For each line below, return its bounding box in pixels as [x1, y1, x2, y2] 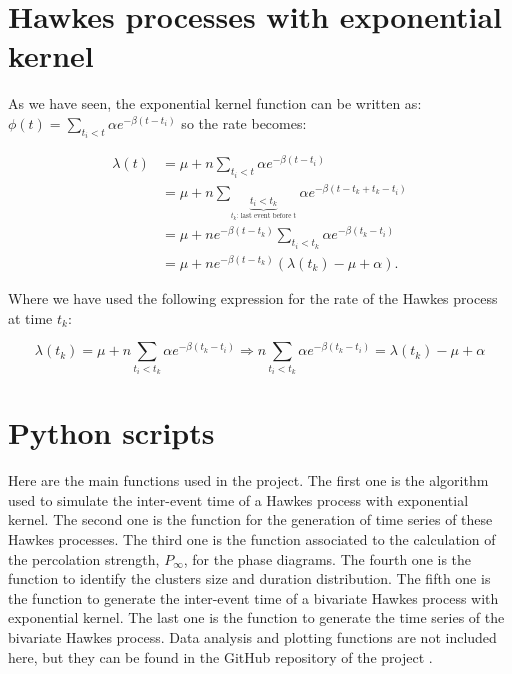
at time [8, 307, 53, 328]
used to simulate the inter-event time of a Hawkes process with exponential [8, 489, 469, 510]
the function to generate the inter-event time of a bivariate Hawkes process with [8, 587, 499, 608]
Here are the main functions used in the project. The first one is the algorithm [8, 470, 489, 491]
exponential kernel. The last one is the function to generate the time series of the [8, 607, 505, 628]
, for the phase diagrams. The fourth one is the [183, 548, 472, 569]
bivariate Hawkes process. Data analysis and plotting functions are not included [8, 627, 497, 648]
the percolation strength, [8, 548, 160, 569]
